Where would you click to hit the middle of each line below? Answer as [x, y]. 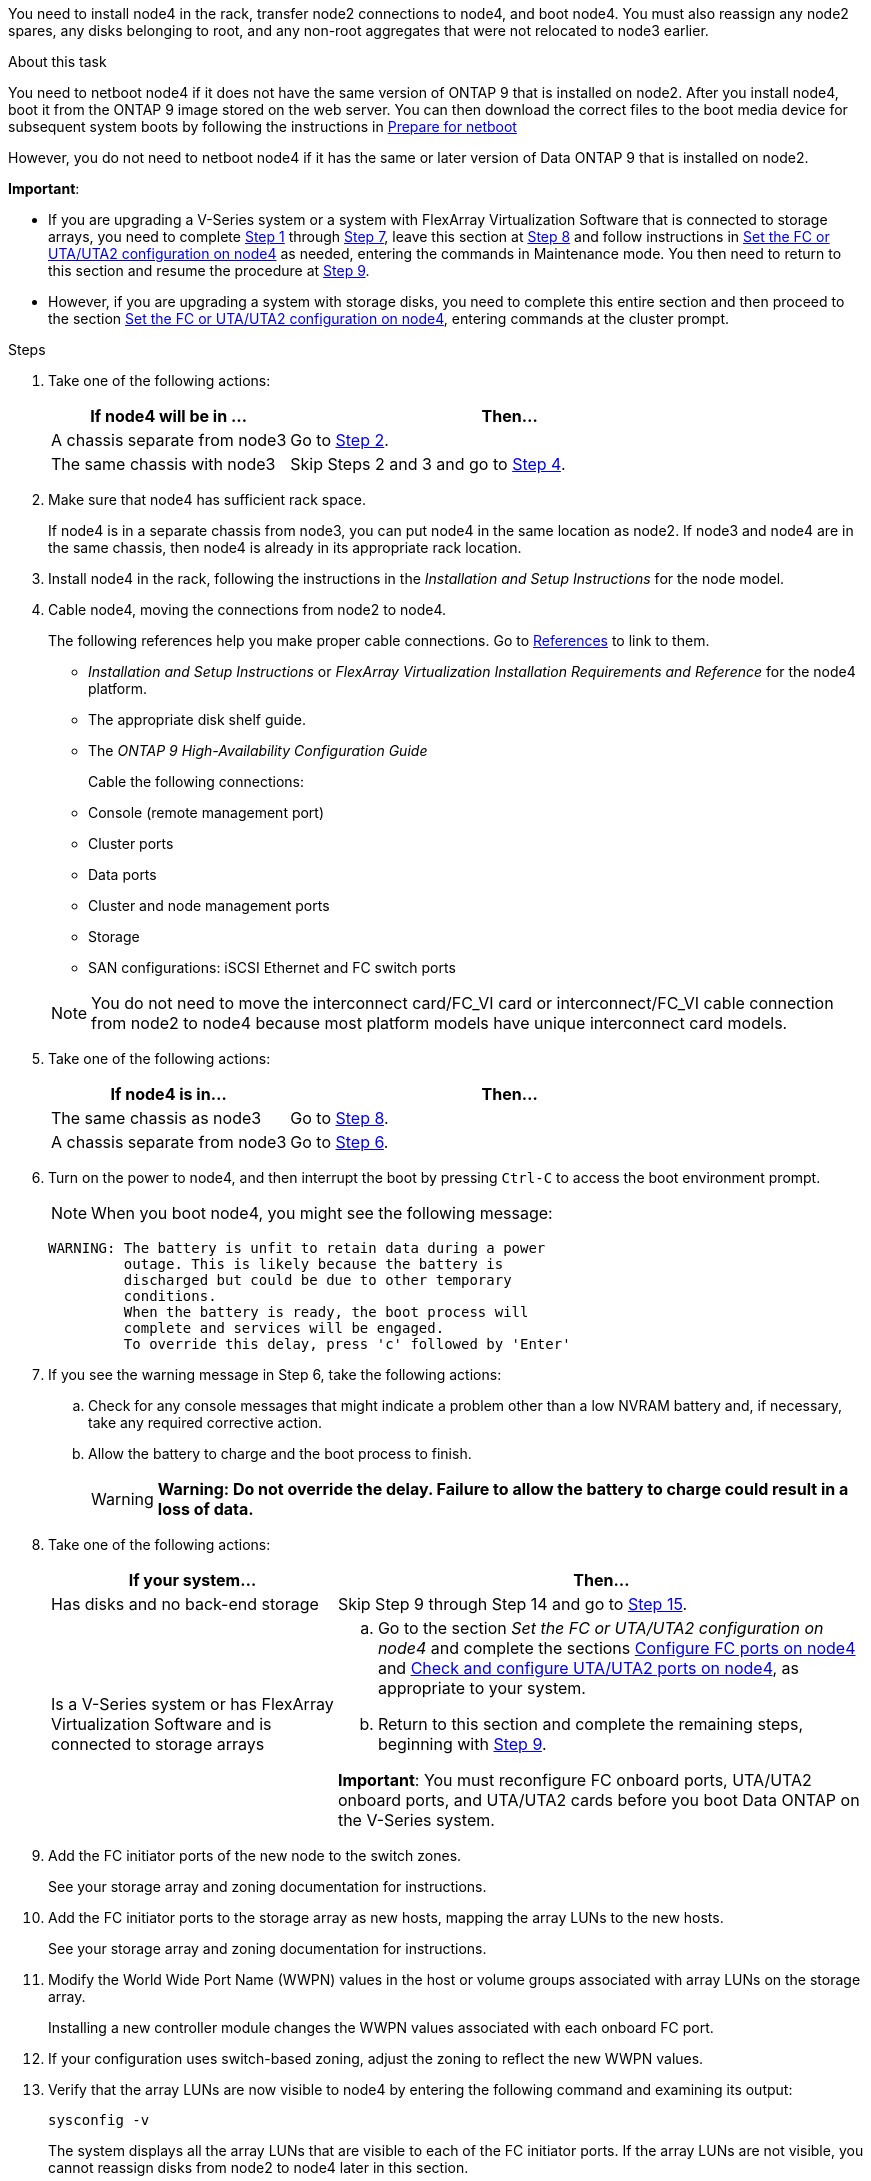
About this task [57, 61]
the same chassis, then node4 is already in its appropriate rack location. [285, 547]
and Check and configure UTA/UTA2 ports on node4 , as [588, 1668]
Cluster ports [131, 843]
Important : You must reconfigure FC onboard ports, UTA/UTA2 [574, 1780]
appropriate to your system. [481, 1688]
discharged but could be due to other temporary [317, 1280]
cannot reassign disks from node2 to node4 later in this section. [258, 2167]
